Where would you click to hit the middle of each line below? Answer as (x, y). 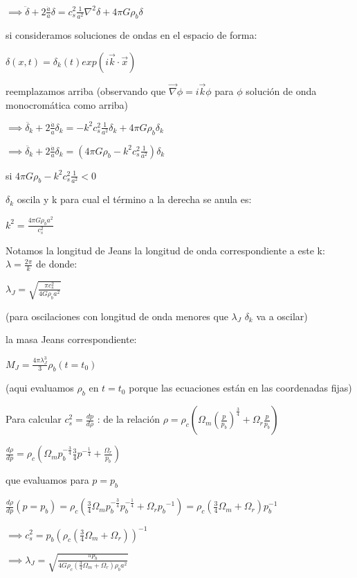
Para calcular (34, 419)
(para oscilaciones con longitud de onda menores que (117, 316)
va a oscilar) (282, 316)
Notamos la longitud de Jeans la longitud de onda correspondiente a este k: (165, 250)
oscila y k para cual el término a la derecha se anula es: (134, 199)
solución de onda (281, 91)
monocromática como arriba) (67, 104)
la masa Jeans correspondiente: (71, 339)
